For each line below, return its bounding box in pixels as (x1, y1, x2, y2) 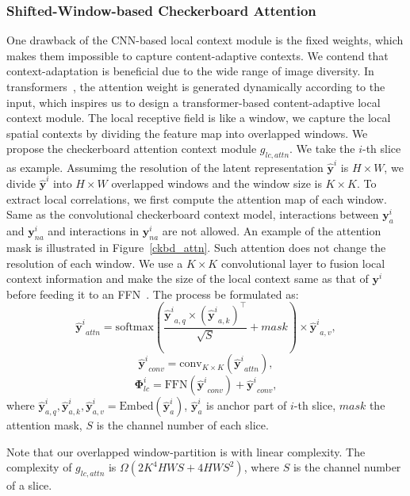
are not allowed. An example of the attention (162, 223, 381, 239)
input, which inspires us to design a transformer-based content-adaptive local (6, 93, 381, 110)
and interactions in (48, 223, 140, 239)
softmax (115, 322, 154, 334)
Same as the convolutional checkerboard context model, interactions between (6, 206, 379, 223)
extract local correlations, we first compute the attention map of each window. (6, 190, 387, 207)
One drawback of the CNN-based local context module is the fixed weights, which (6, 32, 404, 48)
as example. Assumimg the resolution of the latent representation (6, 158, 324, 175)
